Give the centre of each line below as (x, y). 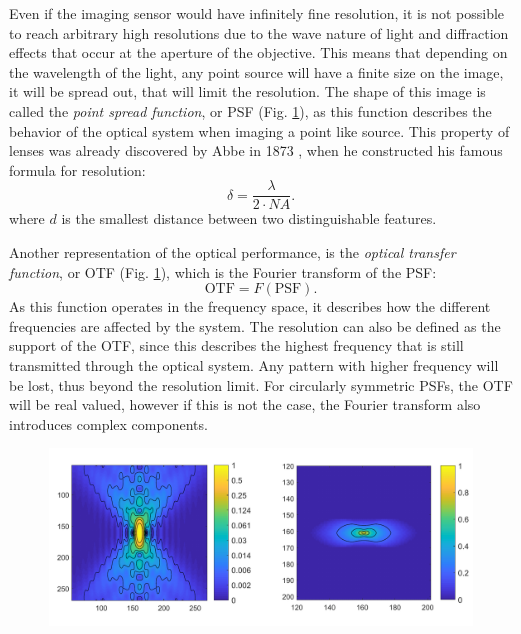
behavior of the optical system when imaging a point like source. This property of (259, 130)
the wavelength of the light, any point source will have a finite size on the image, (256, 71)
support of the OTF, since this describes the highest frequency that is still (236, 345)
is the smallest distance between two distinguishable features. (249, 218)
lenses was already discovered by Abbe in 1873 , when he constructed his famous (256, 150)
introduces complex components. (108, 423)
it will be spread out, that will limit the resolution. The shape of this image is (247, 91)
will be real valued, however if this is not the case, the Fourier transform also (245, 404)
